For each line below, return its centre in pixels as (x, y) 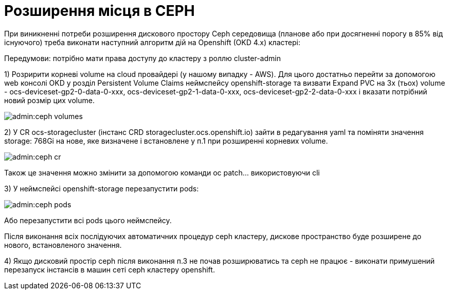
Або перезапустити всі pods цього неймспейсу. (88, 220)
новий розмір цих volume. (49, 100)
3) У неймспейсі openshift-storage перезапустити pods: (102, 188)
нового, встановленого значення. (63, 245)
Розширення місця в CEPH (100, 11)
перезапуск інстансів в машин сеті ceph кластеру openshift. (110, 269)
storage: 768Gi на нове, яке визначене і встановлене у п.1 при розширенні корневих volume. (166, 141)
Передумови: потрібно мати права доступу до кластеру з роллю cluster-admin (142, 58)
